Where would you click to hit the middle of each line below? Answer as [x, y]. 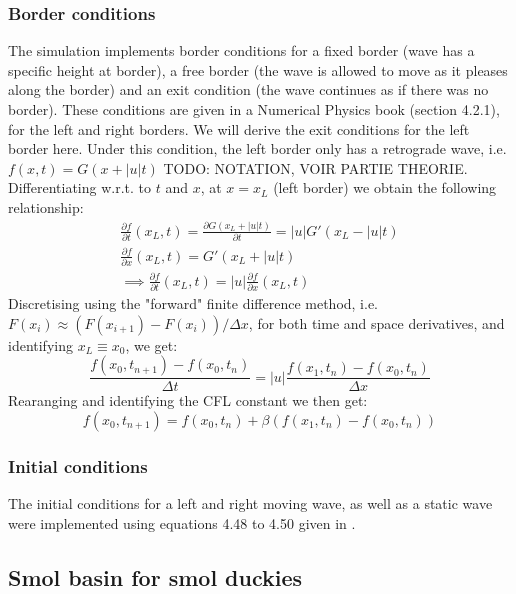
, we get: [151, 344]
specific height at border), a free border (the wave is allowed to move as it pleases [258, 69]
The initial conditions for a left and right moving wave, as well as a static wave [250, 503]
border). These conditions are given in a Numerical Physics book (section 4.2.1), [254, 109]
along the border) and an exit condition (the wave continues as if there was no [248, 89]
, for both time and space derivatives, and [376, 322]
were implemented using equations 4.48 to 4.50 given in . [182, 522]
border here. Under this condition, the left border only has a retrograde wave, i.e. [257, 148]
